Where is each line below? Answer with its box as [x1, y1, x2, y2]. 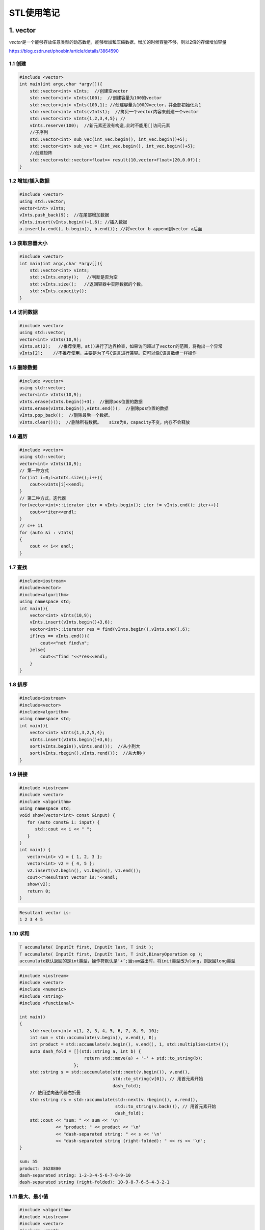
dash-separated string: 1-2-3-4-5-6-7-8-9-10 [19, 1172, 131, 1178]
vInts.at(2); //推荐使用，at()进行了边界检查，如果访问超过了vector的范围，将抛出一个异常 [19, 343, 223, 349]
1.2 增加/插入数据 [9, 178, 50, 184]
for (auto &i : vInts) [19, 529, 74, 535]
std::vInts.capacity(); [29, 288, 87, 294]
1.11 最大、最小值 [9, 1193, 49, 1200]
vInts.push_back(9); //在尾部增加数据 [19, 212, 109, 218]
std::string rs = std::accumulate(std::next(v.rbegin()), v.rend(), [29, 1097, 198, 1102]
